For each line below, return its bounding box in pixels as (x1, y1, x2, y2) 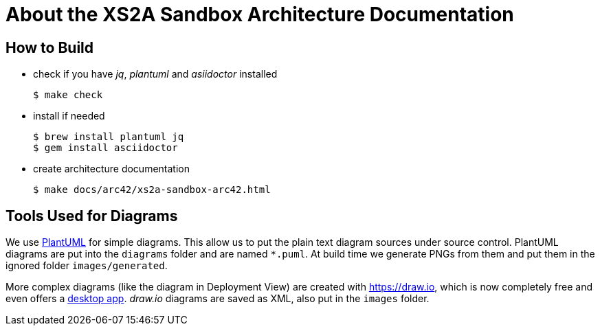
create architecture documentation (33, 163, 190, 175)
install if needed (33, 110, 105, 122)
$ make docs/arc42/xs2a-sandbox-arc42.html (33, 184, 271, 196)
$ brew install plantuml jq (33, 131, 184, 143)
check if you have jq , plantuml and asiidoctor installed (33, 68, 278, 80)
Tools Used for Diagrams (5, 207, 178, 225)
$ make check (33, 89, 103, 101)
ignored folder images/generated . (5, 260, 168, 272)
